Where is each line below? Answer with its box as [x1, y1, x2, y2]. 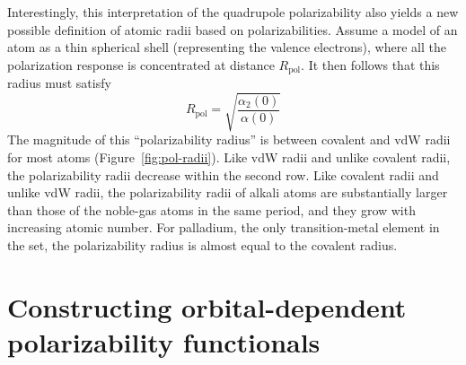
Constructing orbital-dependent [7, 288, 407, 325]
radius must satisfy [7, 74, 111, 92]
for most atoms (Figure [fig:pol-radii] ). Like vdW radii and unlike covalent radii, [7, 147, 451, 166]
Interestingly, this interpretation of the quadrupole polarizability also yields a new [7, 3, 459, 21]
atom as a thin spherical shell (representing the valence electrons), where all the [7, 38, 446, 56]
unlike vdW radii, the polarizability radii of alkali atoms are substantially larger [7, 183, 448, 202]
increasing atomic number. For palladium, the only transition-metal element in [7, 218, 440, 237]
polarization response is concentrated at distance [7, 55, 275, 74]
